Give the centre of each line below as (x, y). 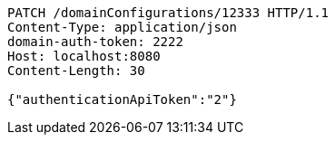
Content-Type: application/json (122, 27)
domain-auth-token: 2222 (95, 42)
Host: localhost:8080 (84, 56)
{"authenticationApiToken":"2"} (122, 99)
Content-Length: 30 (76, 71)
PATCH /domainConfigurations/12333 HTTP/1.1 (168, 13)
